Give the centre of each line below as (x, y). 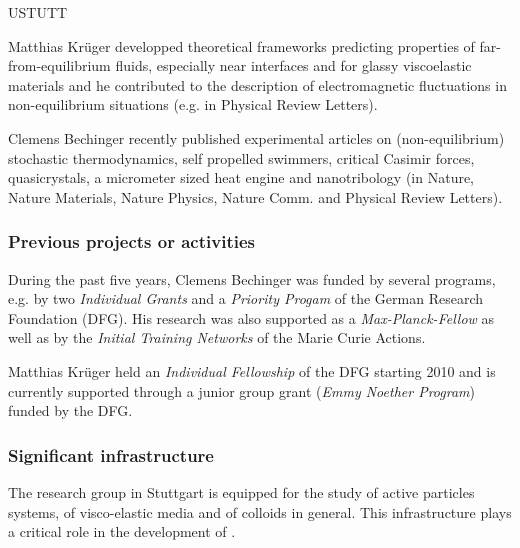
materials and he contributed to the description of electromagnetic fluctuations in (257, 84)
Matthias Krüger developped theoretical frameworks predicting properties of (241, 45)
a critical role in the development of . (122, 531)
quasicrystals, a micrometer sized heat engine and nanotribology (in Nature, (241, 177)
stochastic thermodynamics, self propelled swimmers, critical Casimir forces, (241, 157)
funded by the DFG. (70, 410)
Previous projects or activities (131, 241)
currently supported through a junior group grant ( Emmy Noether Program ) (241, 390)
